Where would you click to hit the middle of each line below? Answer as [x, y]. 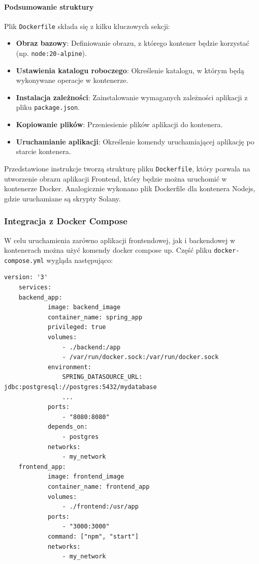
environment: [69, 367]
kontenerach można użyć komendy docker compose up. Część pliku [108, 250]
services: [35, 288]
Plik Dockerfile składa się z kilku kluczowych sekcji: [87, 26]
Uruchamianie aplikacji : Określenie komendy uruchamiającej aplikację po [135, 141]
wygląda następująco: [80, 260]
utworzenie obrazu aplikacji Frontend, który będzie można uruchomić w [116, 178]
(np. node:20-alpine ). [51, 53]
